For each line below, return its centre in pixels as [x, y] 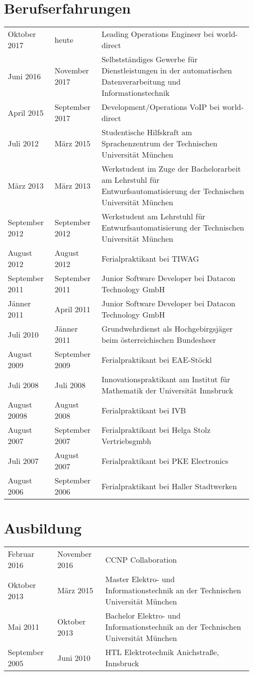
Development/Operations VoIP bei [161, 107]
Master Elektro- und [140, 579]
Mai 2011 [24, 627]
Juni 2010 [74, 657]
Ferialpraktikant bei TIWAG [150, 258]
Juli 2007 [23, 461]
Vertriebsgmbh [126, 441]
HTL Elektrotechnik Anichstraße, [162, 652]
